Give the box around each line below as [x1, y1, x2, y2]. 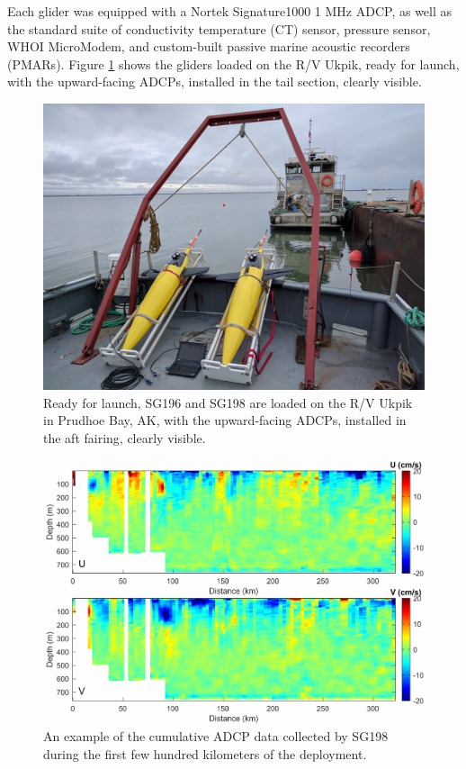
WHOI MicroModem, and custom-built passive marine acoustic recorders [7, 37, 410, 56]
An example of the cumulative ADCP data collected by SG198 [43, 727, 389, 746]
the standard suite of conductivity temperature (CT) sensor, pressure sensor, [7, 19, 431, 38]
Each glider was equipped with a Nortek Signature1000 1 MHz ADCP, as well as [7, 2, 453, 20]
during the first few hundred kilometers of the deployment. [43, 745, 367, 764]
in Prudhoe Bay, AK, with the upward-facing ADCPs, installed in [43, 411, 407, 430]
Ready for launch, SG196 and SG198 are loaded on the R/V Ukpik [43, 393, 413, 412]
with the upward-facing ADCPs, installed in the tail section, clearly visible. [7, 72, 422, 91]
